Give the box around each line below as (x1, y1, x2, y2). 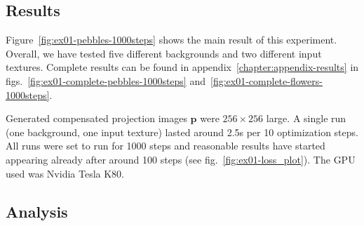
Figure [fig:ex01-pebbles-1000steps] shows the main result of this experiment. (6, 32, 337, 47)
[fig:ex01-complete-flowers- (210, 73, 323, 88)
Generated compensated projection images (6, 111, 187, 126)
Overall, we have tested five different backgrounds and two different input (6, 46, 322, 60)
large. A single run (266, 111, 346, 126)
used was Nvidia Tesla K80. (6, 166, 124, 180)
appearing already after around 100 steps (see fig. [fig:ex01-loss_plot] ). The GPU (6, 152, 356, 166)
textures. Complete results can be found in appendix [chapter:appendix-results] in (6, 60, 359, 74)
